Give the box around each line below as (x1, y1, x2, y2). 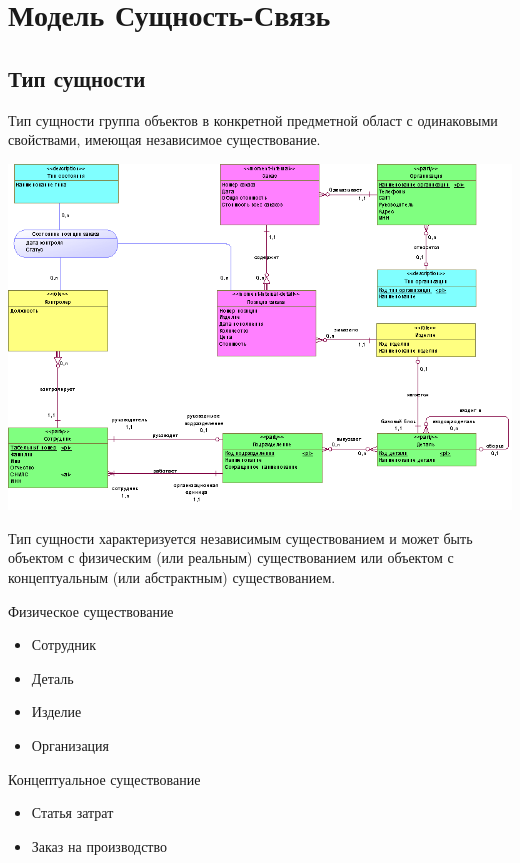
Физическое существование (8, 600, 174, 621)
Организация (31, 734, 110, 755)
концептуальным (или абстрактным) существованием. (8, 566, 336, 587)
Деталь (31, 667, 74, 688)
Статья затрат (31, 802, 114, 823)
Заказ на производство (31, 835, 167, 856)
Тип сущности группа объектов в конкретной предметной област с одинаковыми (8, 109, 498, 130)
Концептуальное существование (8, 768, 201, 789)
